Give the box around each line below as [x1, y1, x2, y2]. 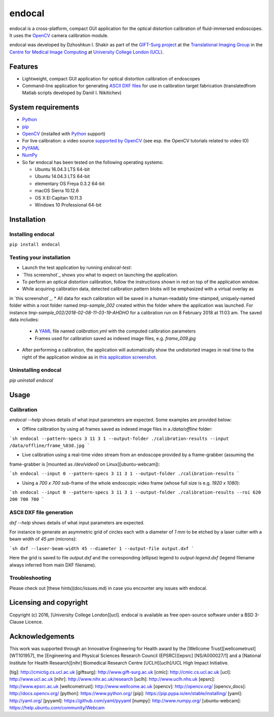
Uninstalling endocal [9, 367, 62, 374]
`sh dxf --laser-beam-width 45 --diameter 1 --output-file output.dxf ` [9, 546, 194, 551]
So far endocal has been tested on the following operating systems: [22, 159, 164, 165]
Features [9, 62, 38, 71]
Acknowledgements [9, 632, 75, 641]
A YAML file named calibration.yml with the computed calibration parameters [35, 328, 196, 334]
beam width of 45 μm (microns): [9, 536, 77, 542]
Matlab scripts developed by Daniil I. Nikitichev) [22, 89, 122, 96]
